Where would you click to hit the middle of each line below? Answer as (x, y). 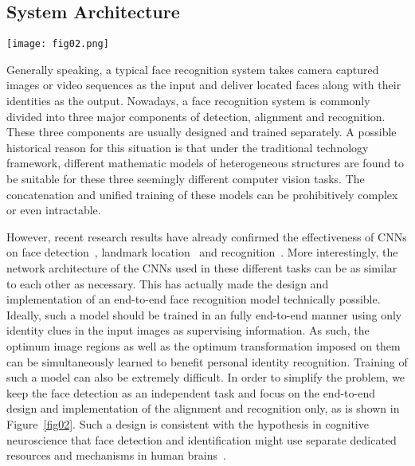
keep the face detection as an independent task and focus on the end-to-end (191, 392)
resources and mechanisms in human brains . (116, 455)
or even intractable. (54, 210)
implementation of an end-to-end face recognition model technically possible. (194, 299)
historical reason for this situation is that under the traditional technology (188, 147)
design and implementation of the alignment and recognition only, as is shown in (203, 408)
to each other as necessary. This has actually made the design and (168, 283)
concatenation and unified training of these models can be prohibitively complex (202, 194)
